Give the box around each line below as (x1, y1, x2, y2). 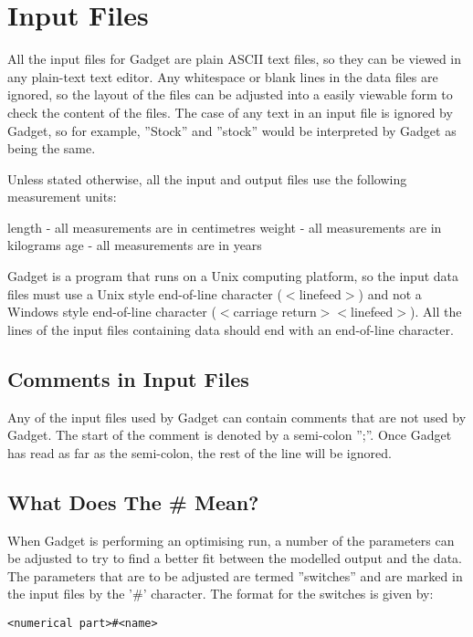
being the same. (7, 139, 96, 158)
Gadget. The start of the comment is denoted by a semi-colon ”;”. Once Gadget (7, 425, 452, 444)
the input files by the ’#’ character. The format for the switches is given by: (7, 584, 434, 603)
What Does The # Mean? (7, 487, 259, 516)
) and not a (358, 284, 422, 303)
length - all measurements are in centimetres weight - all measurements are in (7, 217, 442, 236)
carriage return (233, 302, 317, 321)
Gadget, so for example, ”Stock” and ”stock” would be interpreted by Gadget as (7, 120, 457, 140)
